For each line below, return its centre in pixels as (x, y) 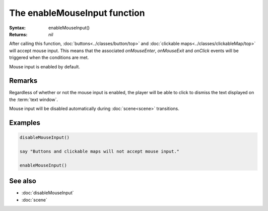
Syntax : (17, 28)
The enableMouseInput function (77, 13)
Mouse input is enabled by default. (45, 66)
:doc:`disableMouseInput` (48, 193)
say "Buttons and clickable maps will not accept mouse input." (100, 151)
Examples (25, 123)
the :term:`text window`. (33, 100)
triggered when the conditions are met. (49, 57)
